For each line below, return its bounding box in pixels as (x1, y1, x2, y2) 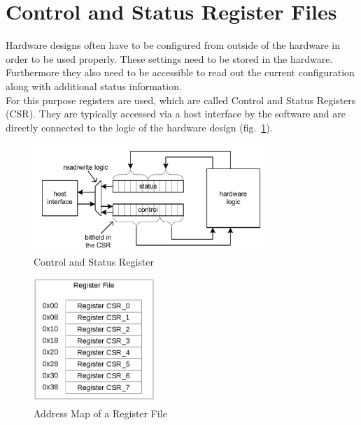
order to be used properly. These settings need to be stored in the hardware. (6, 51, 333, 66)
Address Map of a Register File (34, 405, 167, 420)
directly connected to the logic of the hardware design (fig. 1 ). (6, 120, 273, 134)
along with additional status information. (6, 78, 182, 93)
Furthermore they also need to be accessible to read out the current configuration (6, 65, 355, 80)
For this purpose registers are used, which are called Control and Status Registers (6, 92, 356, 107)
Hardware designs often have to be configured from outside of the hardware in (6, 38, 341, 52)
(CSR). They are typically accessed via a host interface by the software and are (6, 106, 346, 121)
